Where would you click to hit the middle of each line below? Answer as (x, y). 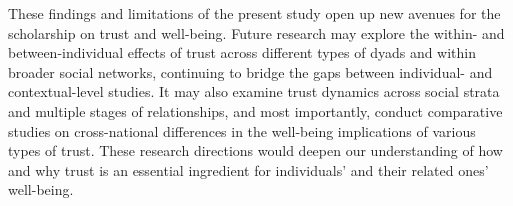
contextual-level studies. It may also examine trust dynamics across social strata (254, 91)
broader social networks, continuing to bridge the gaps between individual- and (250, 71)
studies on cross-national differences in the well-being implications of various (242, 130)
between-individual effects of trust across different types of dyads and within (242, 52)
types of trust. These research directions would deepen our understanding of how (255, 150)
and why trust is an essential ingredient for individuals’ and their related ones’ (248, 169)
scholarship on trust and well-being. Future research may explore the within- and (256, 32)
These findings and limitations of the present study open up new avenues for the (254, 13)
